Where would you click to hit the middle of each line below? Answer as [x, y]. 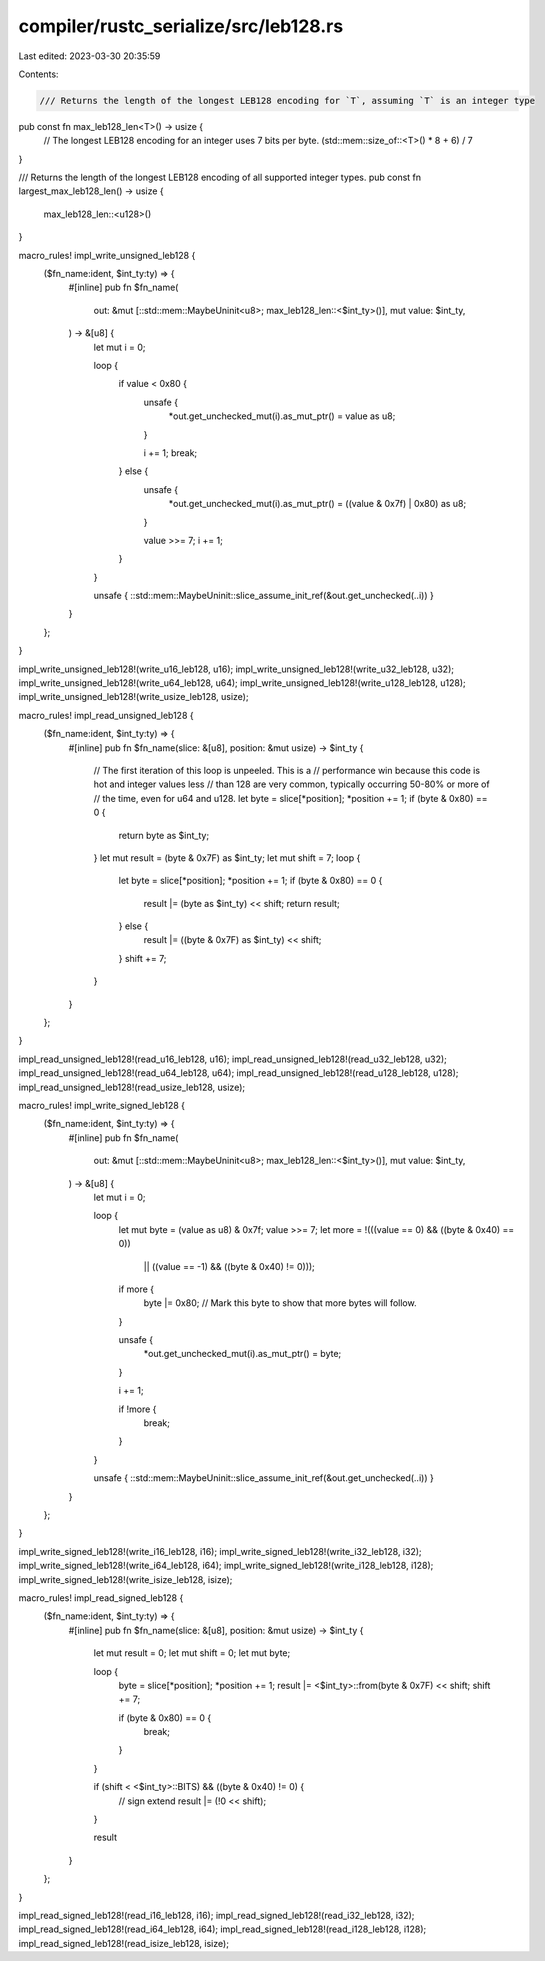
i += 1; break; [170, 452]
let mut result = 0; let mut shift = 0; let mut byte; [192, 1653]
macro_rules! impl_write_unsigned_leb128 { [107, 255]
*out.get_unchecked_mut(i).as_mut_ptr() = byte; [242, 1354]
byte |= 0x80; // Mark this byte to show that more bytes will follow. [280, 1303]
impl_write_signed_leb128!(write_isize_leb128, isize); [125, 1579]
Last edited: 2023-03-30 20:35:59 [89, 56]
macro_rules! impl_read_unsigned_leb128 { [106, 715]
